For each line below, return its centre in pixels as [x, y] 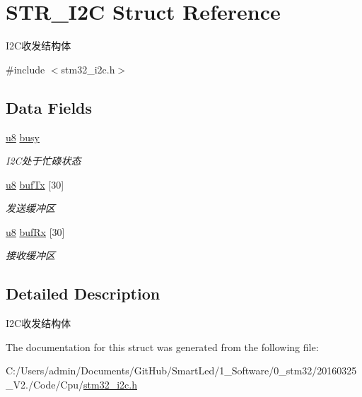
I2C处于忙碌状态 [43, 161]
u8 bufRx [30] [35, 231]
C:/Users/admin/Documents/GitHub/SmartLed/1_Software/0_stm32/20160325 [181, 371]
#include [25, 69]
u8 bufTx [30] [35, 184]
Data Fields [49, 107]
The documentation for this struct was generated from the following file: [162, 346]
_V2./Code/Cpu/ [45, 385]
